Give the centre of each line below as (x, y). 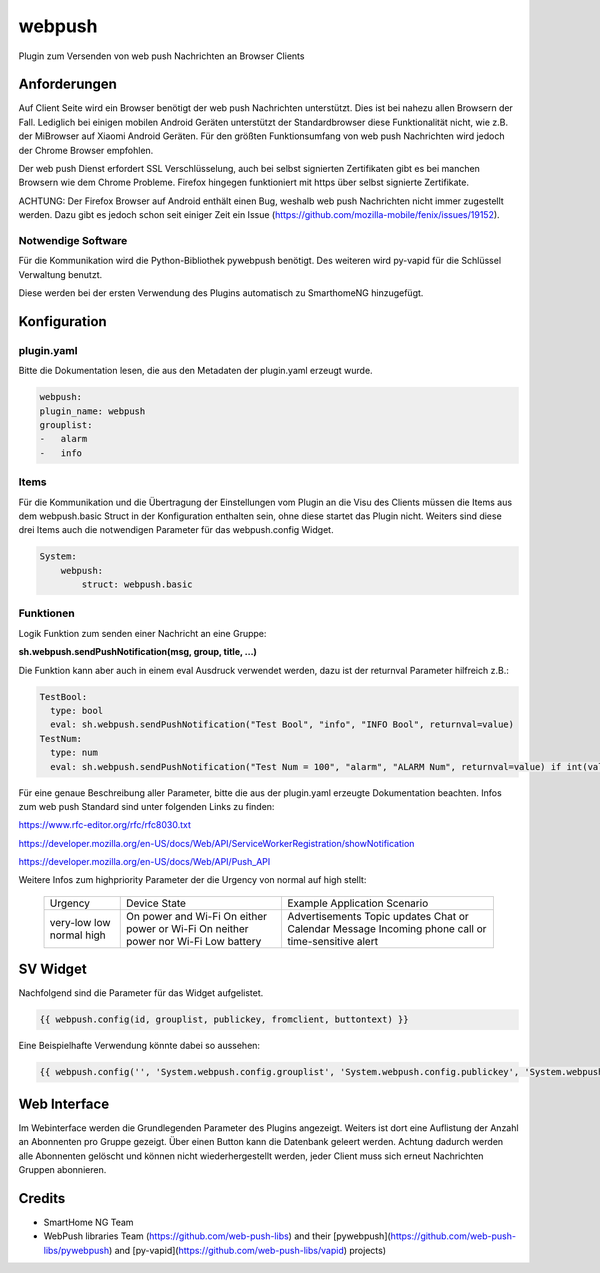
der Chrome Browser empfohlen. (86, 150)
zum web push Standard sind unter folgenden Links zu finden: (146, 806)
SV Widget (52, 969)
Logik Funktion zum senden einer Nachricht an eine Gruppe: (142, 633)
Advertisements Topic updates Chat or (377, 916)
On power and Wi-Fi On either (196, 916)
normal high (78, 935)
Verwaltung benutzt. (60, 274)
